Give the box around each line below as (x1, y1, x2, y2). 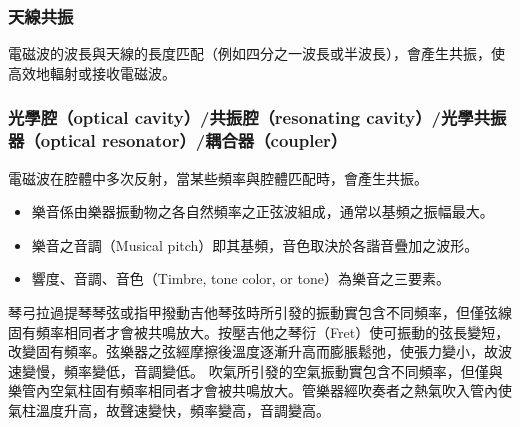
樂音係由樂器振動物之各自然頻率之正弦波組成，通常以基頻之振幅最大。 (31, 201, 494, 222)
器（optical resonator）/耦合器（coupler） (8, 128, 348, 153)
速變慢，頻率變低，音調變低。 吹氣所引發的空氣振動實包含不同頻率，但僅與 (8, 360, 503, 381)
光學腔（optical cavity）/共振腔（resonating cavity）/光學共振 (8, 105, 507, 130)
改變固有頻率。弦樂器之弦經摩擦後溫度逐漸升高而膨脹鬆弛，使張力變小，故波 (8, 341, 512, 362)
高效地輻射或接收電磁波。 (8, 62, 176, 83)
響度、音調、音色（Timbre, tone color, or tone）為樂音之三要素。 (31, 268, 450, 289)
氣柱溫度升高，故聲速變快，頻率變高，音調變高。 (8, 399, 330, 420)
